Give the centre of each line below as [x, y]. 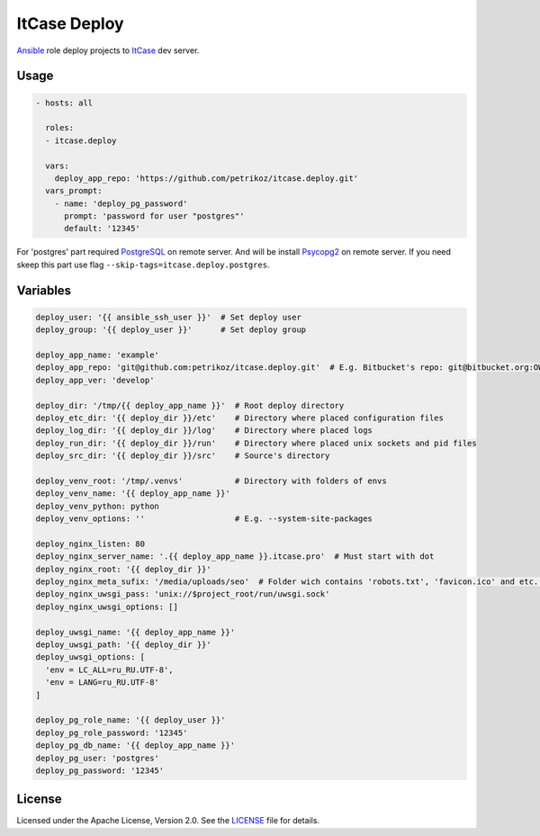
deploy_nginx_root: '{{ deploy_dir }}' [123, 569]
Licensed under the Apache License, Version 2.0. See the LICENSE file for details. [168, 821]
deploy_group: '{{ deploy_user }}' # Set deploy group [171, 330]
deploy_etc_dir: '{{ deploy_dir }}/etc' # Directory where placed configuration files [240, 418]
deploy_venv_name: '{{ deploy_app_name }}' [133, 494]
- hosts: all [64, 103]
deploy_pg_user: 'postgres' [97, 758]
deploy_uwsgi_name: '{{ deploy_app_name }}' [135, 632]
